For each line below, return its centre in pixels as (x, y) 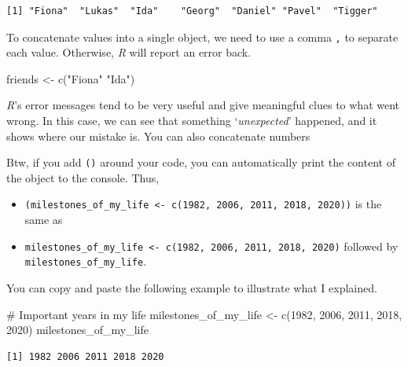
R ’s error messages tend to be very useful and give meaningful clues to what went (203, 105)
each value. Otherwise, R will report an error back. (129, 52)
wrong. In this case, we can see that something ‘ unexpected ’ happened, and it (192, 121)
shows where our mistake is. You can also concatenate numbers (158, 136)
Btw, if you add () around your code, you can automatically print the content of (201, 162)
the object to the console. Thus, (83, 177)
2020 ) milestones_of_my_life (77, 330)
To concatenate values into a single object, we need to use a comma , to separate (202, 37)
